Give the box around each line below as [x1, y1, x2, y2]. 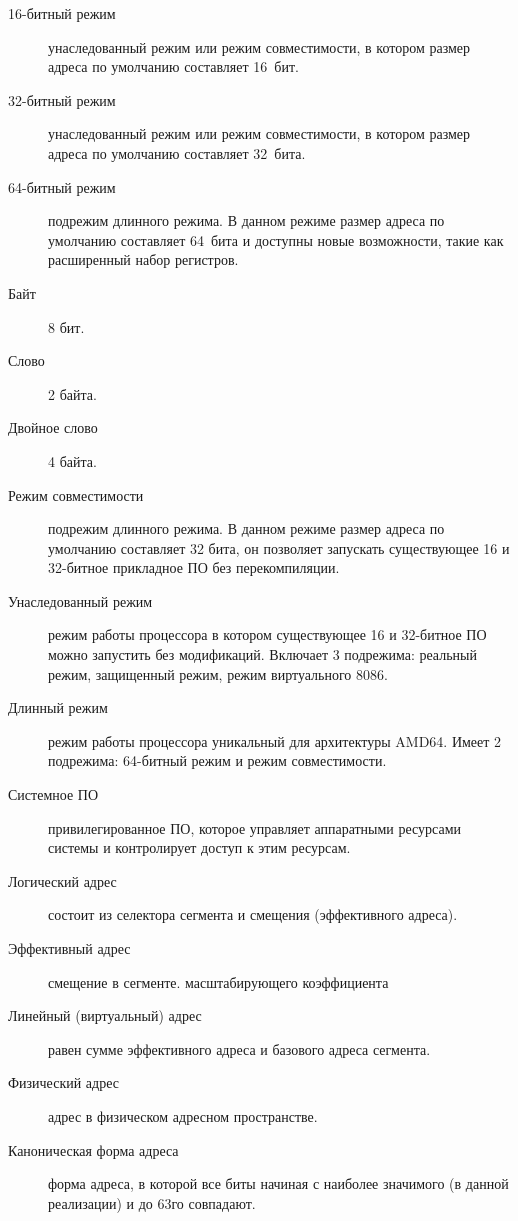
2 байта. [48, 383, 97, 404]
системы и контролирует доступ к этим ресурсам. [48, 837, 351, 858]
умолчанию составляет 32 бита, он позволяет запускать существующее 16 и [48, 537, 510, 558]
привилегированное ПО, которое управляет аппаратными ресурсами [48, 817, 462, 838]
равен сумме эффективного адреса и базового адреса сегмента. [48, 1038, 431, 1059]
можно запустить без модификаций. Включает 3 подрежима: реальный [48, 644, 477, 665]
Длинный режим [8, 697, 108, 718]
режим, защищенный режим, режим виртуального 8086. [48, 663, 388, 684]
